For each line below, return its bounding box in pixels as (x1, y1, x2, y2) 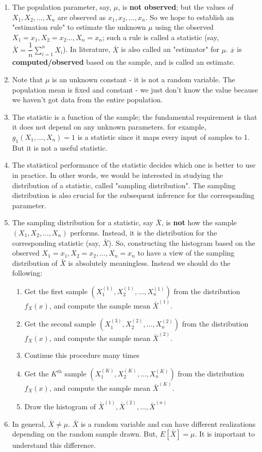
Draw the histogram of (24, 401, 96, 411)
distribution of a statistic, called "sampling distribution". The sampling (12, 179, 236, 190)
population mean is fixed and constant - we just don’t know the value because (12, 84, 258, 95)
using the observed (155, 22, 214, 32)
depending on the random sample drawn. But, (12, 428, 158, 439)
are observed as (57, 11, 106, 22)
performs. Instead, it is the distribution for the (70, 227, 217, 238)
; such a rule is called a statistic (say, (102, 31, 219, 42)
